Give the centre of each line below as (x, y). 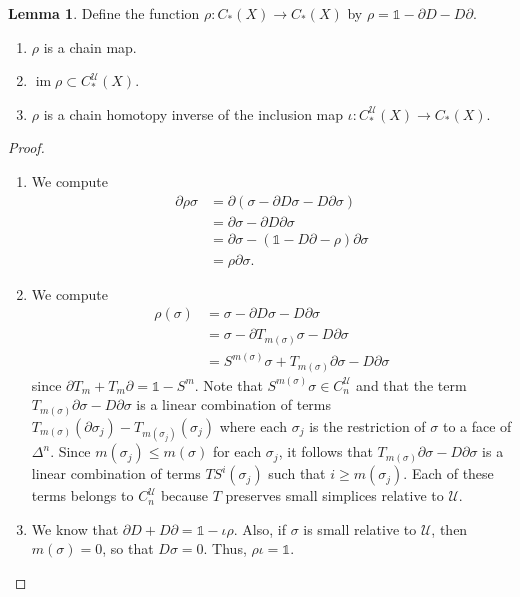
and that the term (411, 384)
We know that (75, 528)
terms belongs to (82, 495)
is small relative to (360, 528)
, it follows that (325, 451)
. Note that (228, 384)
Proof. (26, 147)
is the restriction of (367, 425)
